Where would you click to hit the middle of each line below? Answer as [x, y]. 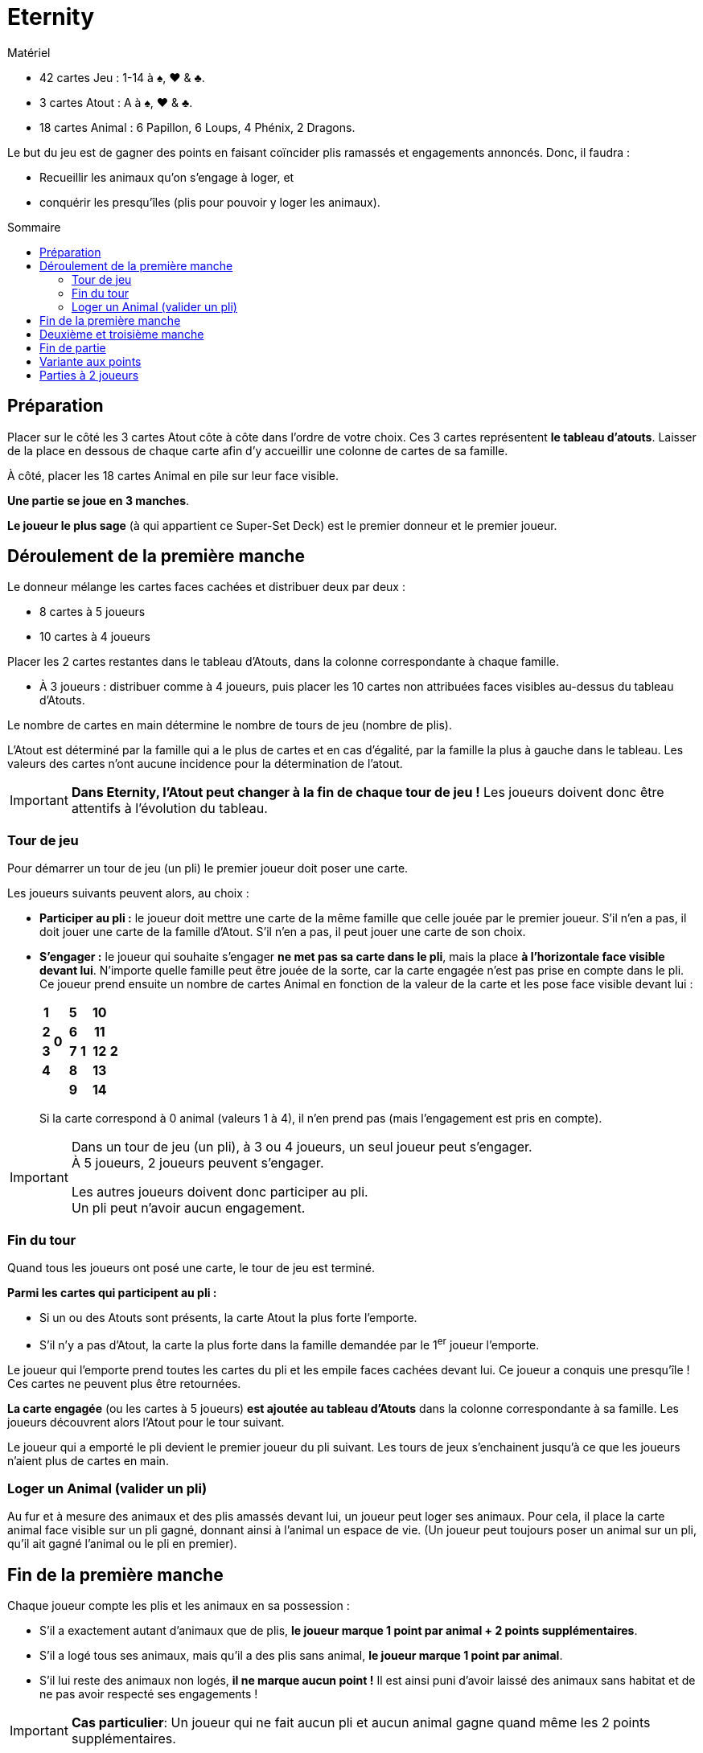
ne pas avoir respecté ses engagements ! [149, 1694]
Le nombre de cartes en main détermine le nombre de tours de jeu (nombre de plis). [230, 725]
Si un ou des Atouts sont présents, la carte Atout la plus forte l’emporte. [228, 1317]
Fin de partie [73, 347]
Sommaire [34, 227]
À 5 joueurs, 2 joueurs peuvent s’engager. [197, 1163]
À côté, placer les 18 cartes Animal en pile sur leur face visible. [173, 475]
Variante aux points [90, 361]
